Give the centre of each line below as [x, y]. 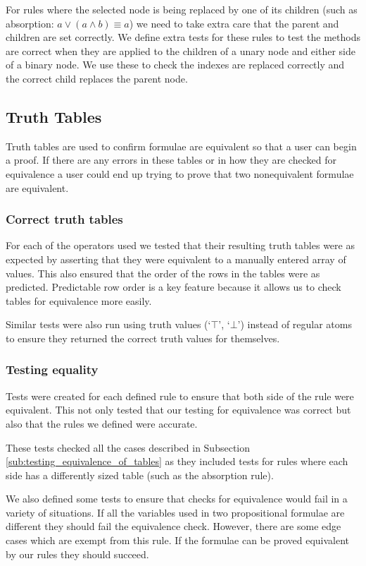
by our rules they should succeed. [77, 554]
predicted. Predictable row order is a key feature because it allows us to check [173, 287]
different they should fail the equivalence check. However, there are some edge [173, 526]
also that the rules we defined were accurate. [102, 423]
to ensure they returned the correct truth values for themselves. [143, 338]
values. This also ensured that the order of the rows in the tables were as [163, 273]
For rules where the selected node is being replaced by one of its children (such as [182, 9]
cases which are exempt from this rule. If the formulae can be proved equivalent [178, 540]
